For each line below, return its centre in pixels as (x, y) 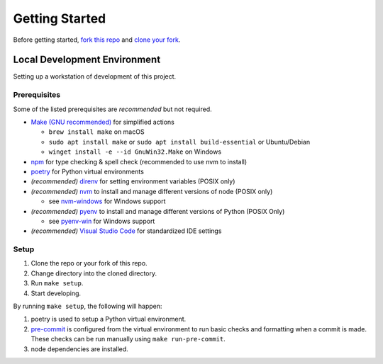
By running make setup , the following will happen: (88, 306)
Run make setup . (57, 283)
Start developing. (56, 293)
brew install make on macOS (96, 132)
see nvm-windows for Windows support (107, 201)
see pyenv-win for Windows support (102, 221)
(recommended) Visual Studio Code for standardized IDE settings (126, 231)
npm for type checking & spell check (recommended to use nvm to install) (139, 161)
